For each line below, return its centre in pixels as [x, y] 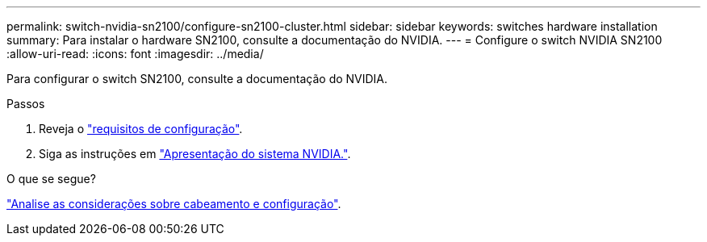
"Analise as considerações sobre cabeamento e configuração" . [174, 204]
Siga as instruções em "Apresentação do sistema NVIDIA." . [195, 154]
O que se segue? [51, 179]
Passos [26, 104]
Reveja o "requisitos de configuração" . [141, 129]
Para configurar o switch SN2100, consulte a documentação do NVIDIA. [197, 79]
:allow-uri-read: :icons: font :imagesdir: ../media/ [135, 54]
